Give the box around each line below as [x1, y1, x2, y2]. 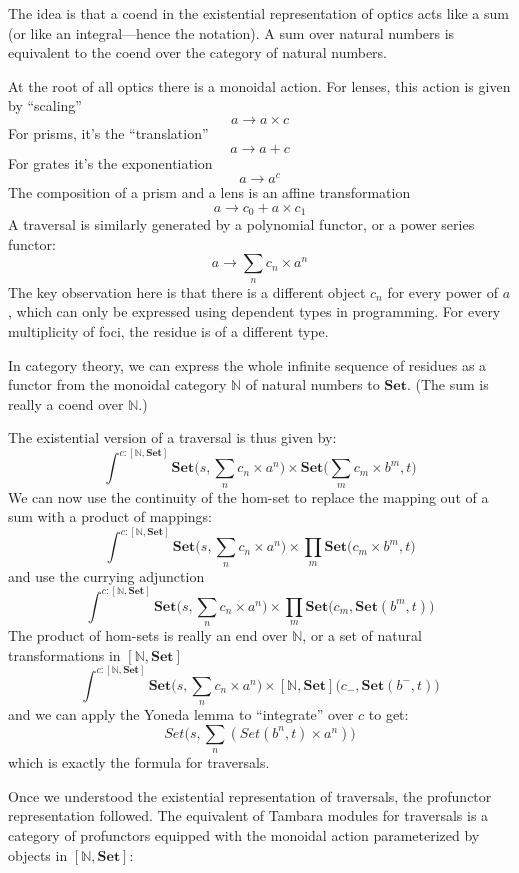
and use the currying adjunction [8, 565, 205, 586]
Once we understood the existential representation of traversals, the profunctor [8, 785, 492, 806]
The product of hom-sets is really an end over [8, 625, 288, 646]
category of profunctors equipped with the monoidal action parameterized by [8, 825, 480, 846]
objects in [8, 844, 68, 865]
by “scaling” [8, 95, 82, 116]
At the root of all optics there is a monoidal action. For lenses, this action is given [8, 75, 511, 96]
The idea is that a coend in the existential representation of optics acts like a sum [8, 3, 509, 23]
